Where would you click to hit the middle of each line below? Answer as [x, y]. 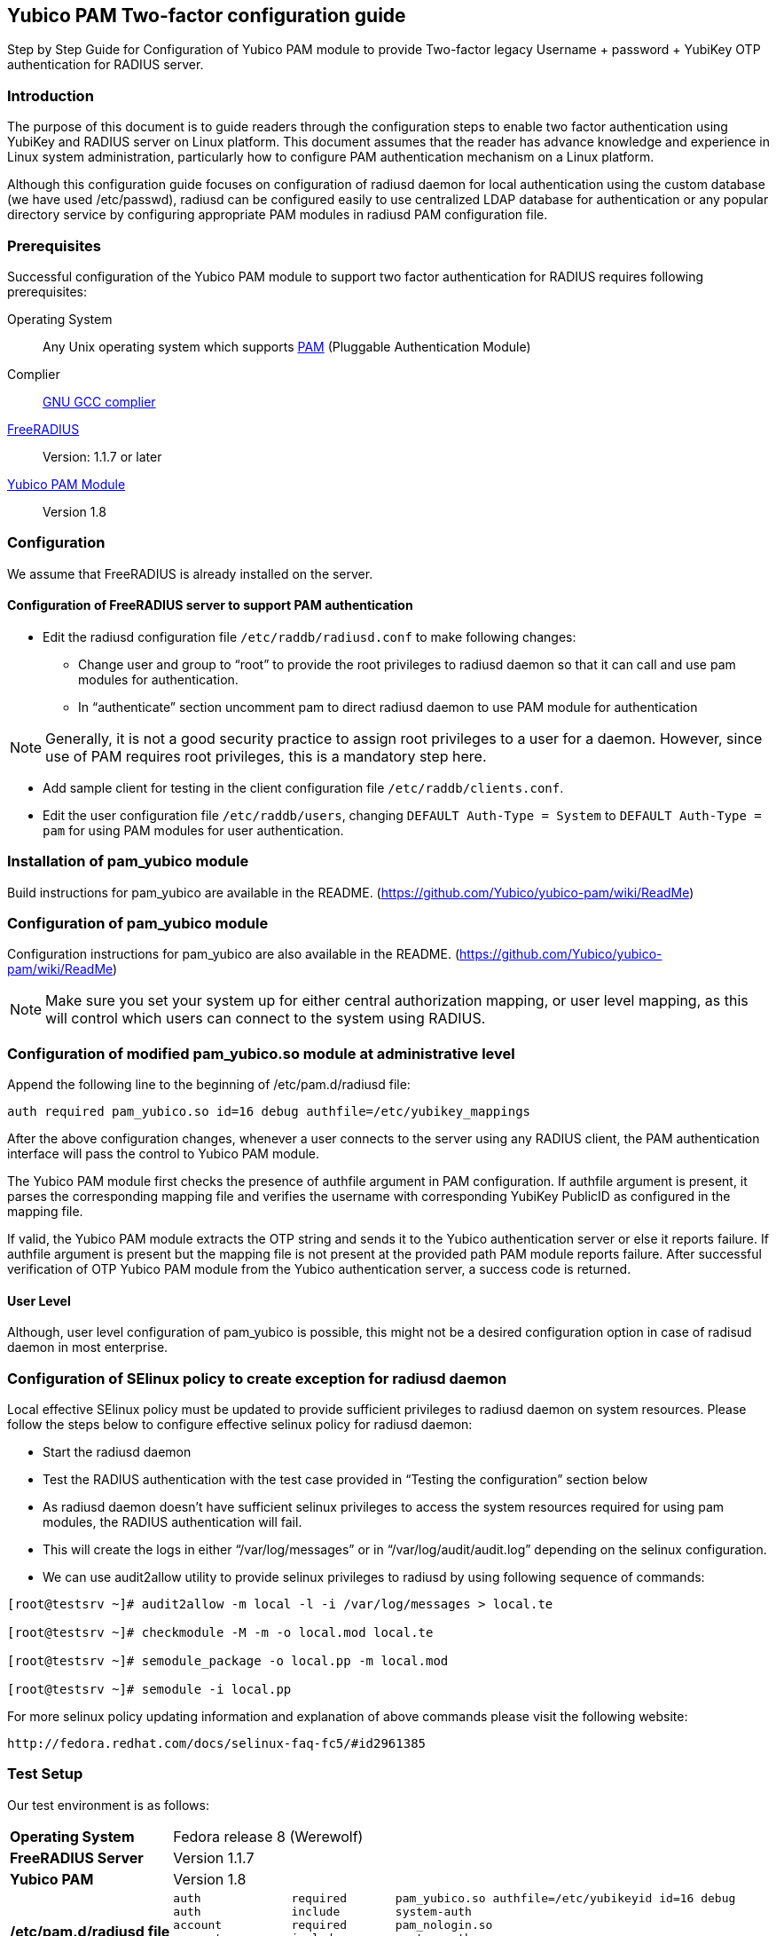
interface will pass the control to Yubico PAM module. [164, 1154]
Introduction [51, 95]
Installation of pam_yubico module [128, 861]
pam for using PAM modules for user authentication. [193, 830]
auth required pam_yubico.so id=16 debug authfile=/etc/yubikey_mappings [269, 1112]
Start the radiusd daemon [117, 1452]
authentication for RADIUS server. [106, 65]
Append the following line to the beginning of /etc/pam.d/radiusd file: [209, 1085]
